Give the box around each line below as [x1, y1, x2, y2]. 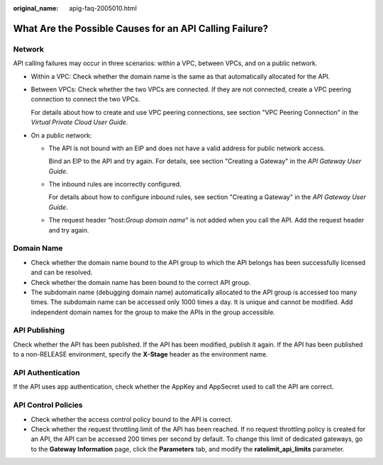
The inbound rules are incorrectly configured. [48, 180, 182, 189]
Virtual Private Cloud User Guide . [30, 118, 128, 127]
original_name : [13, 4, 59, 12]
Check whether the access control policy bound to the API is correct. [30, 415, 233, 423]
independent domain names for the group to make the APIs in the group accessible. [30, 308, 276, 316]
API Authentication [13, 368, 81, 378]
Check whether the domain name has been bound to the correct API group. [30, 278, 251, 286]
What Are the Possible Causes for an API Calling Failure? [13, 22, 269, 35]
